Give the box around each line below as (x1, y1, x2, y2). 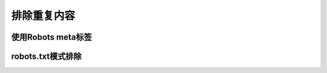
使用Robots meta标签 (11, 32, 92, 42)
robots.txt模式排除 (11, 51, 82, 62)
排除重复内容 (11, 9, 76, 22)
